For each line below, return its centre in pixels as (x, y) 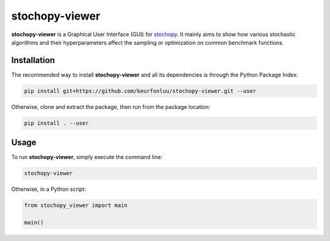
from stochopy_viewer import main (76, 206)
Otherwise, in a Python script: (49, 189)
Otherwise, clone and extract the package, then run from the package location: (111, 106)
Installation (33, 60)
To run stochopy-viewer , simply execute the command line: (87, 157)
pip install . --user (57, 123)
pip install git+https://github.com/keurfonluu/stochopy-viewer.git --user (140, 91)
